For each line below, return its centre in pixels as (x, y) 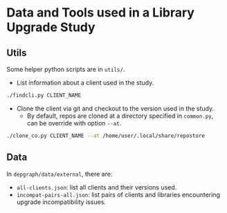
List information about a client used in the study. (85, 83)
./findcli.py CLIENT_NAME (44, 95)
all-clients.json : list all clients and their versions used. (97, 187)
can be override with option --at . (74, 123)
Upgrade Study (51, 27)
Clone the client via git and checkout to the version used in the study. (115, 108)
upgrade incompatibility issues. (61, 202)
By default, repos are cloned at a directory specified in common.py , (120, 116)
